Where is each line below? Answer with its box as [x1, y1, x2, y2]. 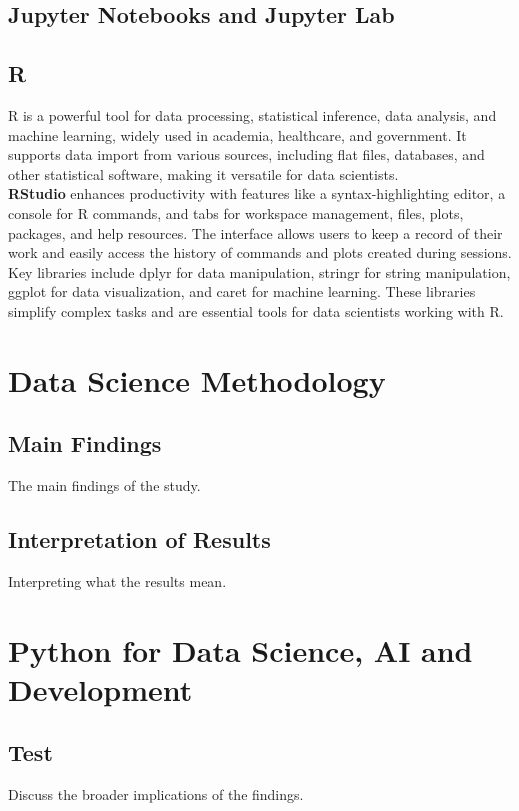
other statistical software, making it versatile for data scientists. [8, 163, 399, 184]
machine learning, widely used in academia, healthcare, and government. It [8, 124, 467, 145]
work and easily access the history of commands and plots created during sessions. [8, 242, 512, 263]
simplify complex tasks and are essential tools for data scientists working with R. [8, 300, 504, 321]
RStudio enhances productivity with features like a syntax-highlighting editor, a [8, 183, 506, 204]
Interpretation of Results [8, 524, 271, 555]
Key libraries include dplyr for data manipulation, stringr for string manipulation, [8, 261, 511, 282]
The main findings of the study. [8, 475, 201, 496]
